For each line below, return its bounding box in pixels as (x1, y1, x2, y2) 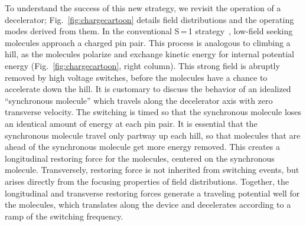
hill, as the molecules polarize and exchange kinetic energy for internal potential (5, 48, 294, 60)
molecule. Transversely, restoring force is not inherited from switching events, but (5, 163, 300, 176)
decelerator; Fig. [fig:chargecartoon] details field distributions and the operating (5, 13, 294, 25)
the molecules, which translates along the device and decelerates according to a (5, 198, 291, 211)
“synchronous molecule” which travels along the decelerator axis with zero (5, 94, 273, 106)
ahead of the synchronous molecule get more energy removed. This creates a (5, 140, 280, 153)
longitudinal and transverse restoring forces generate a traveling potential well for (5, 186, 300, 199)
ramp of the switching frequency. (5, 209, 123, 222)
